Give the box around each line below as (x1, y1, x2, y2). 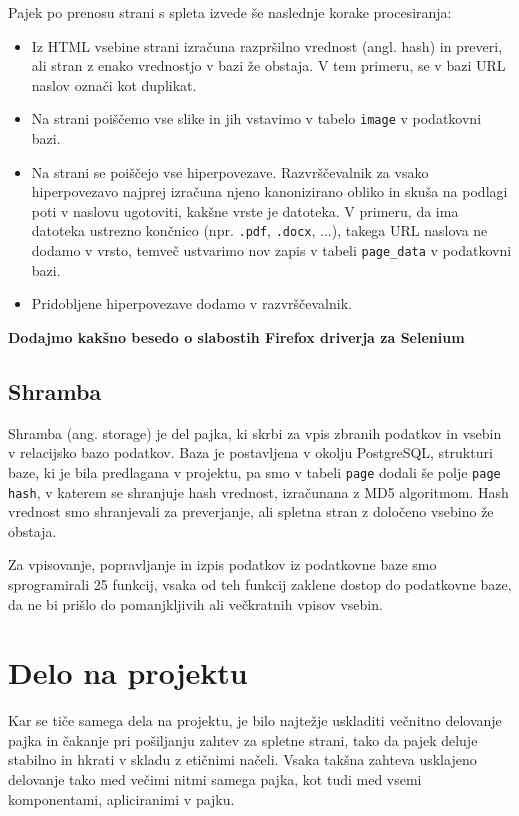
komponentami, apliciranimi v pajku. (8, 788, 235, 809)
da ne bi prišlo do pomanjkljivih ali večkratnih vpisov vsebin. (8, 593, 383, 614)
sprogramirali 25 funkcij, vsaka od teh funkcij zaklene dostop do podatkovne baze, (8, 573, 512, 594)
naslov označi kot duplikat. (31, 74, 197, 95)
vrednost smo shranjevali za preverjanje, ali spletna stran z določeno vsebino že (8, 501, 494, 522)
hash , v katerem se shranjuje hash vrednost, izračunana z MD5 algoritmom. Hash (8, 481, 509, 502)
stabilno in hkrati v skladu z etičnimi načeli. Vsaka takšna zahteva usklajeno (8, 749, 477, 770)
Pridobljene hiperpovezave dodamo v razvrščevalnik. (31, 293, 352, 314)
